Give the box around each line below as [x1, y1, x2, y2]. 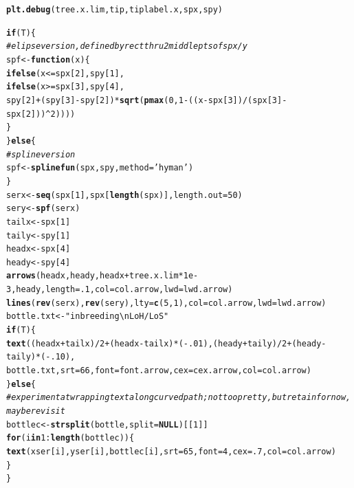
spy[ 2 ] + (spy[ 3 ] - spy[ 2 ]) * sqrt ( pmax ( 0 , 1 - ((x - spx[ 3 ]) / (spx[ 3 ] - [6, 95, 287, 105]
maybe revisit [6, 406, 65, 417]
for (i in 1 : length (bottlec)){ [6, 433, 135, 443]
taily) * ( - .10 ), [6, 352, 76, 362]
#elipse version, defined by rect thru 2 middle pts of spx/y [6, 41, 247, 52]
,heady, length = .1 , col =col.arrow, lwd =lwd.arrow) [11, 285, 233, 295]
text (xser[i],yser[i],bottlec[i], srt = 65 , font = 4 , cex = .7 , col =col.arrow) [6, 447, 336, 456]
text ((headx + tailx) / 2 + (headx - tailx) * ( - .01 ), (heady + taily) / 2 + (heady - [6, 338, 327, 348]
